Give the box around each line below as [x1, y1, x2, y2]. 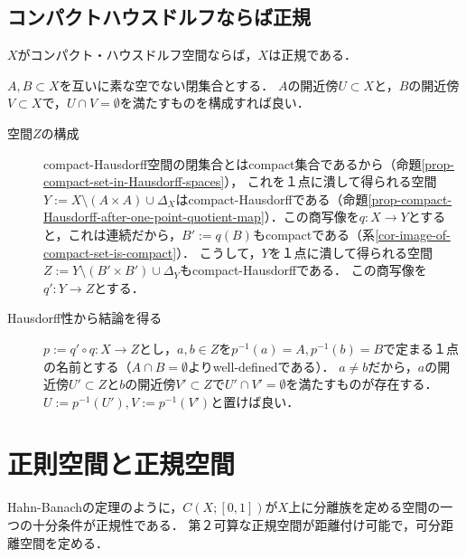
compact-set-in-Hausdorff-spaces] [43, 172, 225, 191]
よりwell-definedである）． [187, 356, 335, 375]
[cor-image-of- [375, 224, 451, 243]
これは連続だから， [68, 224, 182, 243]
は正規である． [268, 45, 358, 64]
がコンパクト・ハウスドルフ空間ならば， [17, 45, 258, 64]
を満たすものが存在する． [285, 374, 438, 393]
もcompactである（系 [252, 224, 376, 243]
